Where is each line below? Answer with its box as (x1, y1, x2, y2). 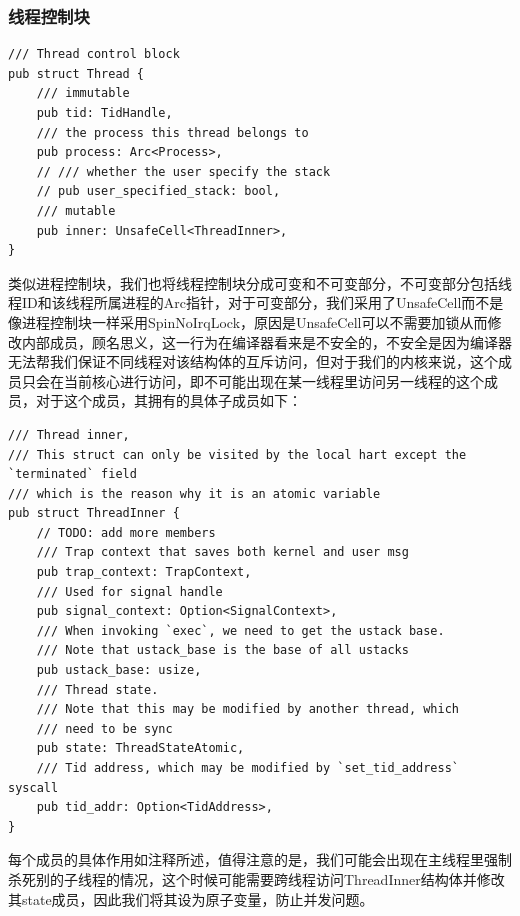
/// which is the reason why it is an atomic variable (8, 486, 381, 501)
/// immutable (36, 86, 130, 101)
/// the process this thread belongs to (36, 125, 309, 140)
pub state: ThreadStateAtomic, (36, 741, 245, 756)
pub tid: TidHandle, (36, 106, 173, 120)
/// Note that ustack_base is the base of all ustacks (36, 643, 409, 658)
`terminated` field (8, 467, 137, 482)
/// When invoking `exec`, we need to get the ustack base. (36, 623, 445, 638)
